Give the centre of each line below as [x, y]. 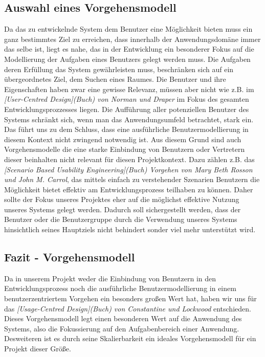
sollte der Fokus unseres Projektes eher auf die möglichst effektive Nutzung [122, 199]
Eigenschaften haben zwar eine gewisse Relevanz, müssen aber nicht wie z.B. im [129, 89]
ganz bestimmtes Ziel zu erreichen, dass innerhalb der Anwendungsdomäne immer [132, 39]
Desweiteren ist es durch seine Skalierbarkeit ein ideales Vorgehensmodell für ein [130, 338]
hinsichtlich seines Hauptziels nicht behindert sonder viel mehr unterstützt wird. [130, 229]
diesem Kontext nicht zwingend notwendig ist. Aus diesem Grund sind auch [123, 139]
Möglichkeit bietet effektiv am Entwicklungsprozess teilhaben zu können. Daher [129, 189]
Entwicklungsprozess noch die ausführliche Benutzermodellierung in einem [120, 288]
